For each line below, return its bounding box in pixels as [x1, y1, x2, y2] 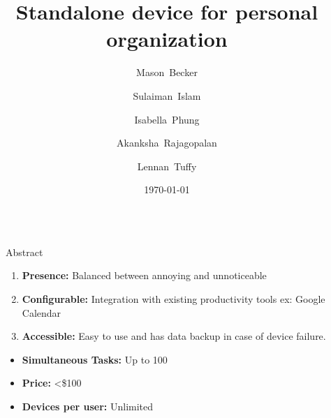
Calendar [22, 305, 61, 320]
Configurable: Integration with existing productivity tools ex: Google [22, 292, 325, 306]
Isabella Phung [134, 112, 200, 126]
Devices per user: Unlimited [22, 399, 154, 414]
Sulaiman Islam [133, 88, 201, 103]
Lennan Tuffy [137, 158, 197, 173]
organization [106, 24, 228, 53]
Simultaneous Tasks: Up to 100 [22, 352, 168, 366]
